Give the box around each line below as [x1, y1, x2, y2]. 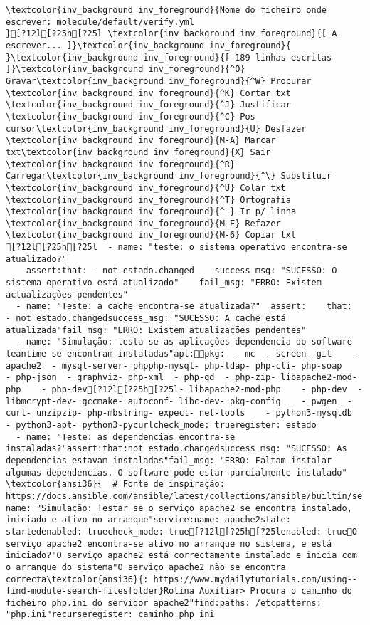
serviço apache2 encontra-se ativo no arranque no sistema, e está [6, 538, 332, 549]
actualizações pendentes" [6, 289, 128, 300]
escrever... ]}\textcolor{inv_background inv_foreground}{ [6, 40, 291, 51]
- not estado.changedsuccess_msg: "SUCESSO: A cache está [6, 313, 286, 324]
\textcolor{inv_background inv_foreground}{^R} [6, 159, 236, 169]
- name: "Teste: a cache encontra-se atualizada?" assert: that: [16, 301, 352, 312]
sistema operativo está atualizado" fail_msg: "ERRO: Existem [6, 278, 322, 288]
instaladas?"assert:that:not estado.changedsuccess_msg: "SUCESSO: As [6, 443, 347, 454]
